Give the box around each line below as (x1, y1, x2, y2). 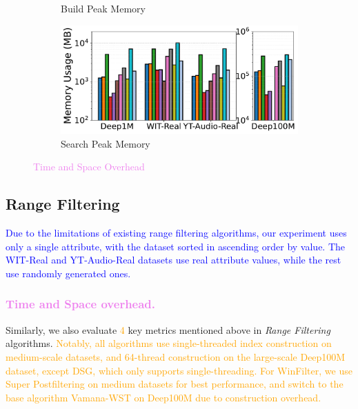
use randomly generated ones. (6, 266, 131, 280)
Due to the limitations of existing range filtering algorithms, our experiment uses (6, 226, 347, 240)
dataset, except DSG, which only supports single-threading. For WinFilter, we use (6, 363, 352, 377)
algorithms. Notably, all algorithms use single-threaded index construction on (6, 336, 332, 350)
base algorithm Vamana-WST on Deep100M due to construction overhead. (6, 390, 321, 404)
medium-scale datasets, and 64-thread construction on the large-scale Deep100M (6, 349, 346, 363)
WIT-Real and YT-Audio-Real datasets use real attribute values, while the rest (6, 252, 341, 267)
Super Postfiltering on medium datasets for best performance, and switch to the (6, 377, 344, 391)
